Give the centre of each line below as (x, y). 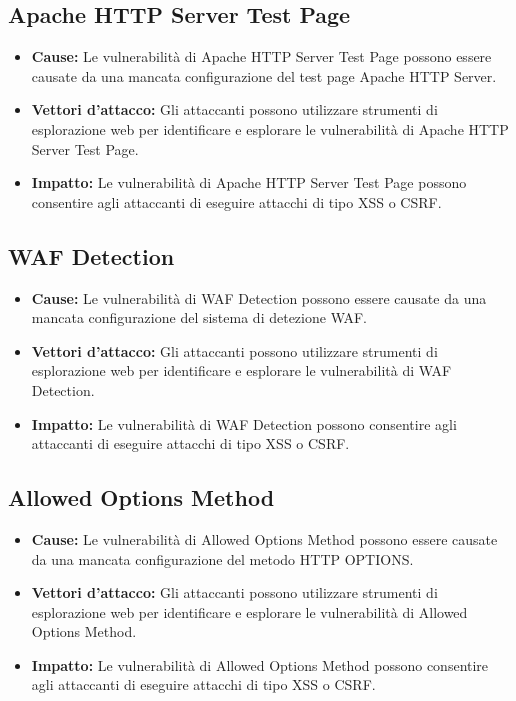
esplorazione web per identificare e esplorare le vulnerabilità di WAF (241, 370)
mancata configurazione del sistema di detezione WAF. (199, 317)
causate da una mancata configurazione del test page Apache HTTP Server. (264, 75)
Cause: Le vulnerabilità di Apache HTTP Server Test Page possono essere (261, 56)
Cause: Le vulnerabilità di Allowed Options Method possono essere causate (264, 538)
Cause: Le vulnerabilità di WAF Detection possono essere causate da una (259, 297)
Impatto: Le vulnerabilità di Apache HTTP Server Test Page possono (249, 182)
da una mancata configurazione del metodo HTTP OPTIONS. (222, 558)
